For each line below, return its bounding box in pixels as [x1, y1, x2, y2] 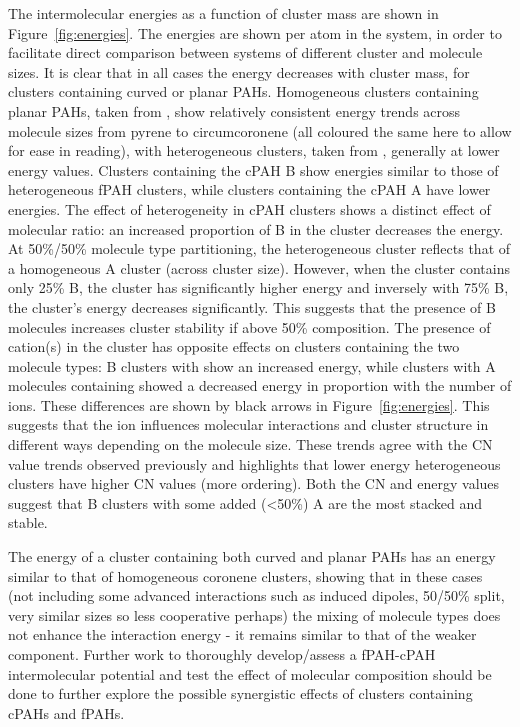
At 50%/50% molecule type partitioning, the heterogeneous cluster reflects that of [8, 238, 511, 259]
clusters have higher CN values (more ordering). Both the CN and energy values [8, 473, 500, 494]
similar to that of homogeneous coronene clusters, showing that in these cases [8, 565, 483, 586]
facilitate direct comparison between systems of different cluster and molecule [8, 42, 483, 63]
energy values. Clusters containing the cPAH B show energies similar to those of [8, 159, 499, 180]
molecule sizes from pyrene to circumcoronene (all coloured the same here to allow [8, 120, 512, 141]
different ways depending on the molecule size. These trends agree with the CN [8, 434, 493, 455]
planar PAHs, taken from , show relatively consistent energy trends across [8, 100, 461, 121]
